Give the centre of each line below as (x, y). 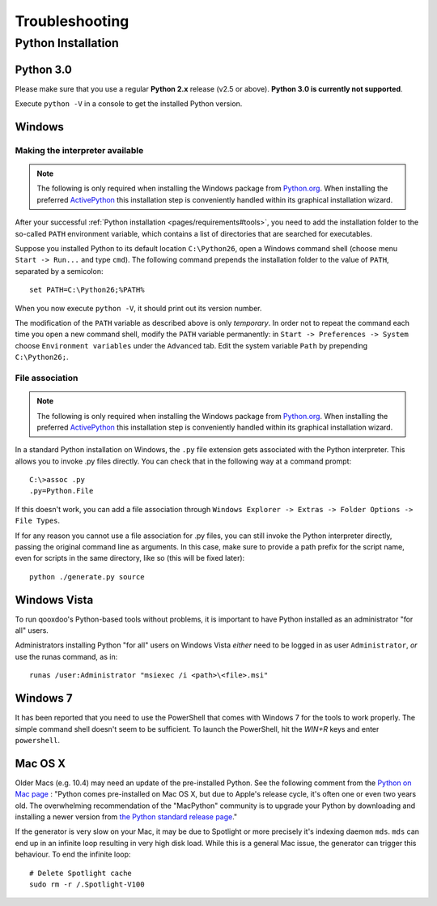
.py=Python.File (62, 491)
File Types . (38, 521)
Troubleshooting (72, 21)
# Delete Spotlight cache (81, 873)
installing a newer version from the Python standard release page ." (126, 817)
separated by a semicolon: (59, 271)
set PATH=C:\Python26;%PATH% (87, 290)
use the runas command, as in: (66, 656)
